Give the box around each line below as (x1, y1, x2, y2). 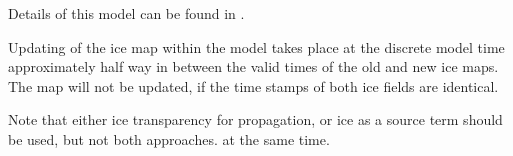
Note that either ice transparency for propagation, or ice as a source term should (8, 109, 503, 130)
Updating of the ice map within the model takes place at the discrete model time (8, 36, 505, 57)
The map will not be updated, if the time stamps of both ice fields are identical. (8, 75, 499, 96)
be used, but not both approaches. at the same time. (8, 128, 330, 149)
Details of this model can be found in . (8, 3, 245, 23)
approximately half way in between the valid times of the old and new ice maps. (8, 56, 499, 77)
